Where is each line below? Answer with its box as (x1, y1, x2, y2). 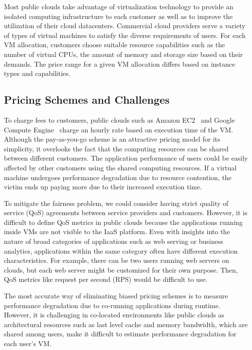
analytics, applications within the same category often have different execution (4, 245, 238, 256)
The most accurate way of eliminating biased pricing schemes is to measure (4, 291, 228, 301)
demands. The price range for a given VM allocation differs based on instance (4, 58, 235, 69)
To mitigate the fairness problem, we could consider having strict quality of (4, 198, 229, 208)
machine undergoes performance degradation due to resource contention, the (4, 172, 232, 182)
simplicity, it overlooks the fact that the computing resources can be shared (4, 143, 229, 153)
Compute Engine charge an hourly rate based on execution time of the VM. (4, 124, 233, 134)
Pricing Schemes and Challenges (4, 92, 170, 107)
